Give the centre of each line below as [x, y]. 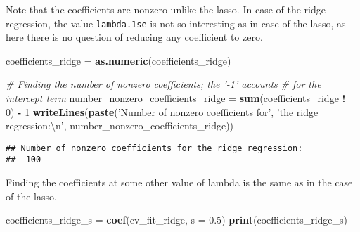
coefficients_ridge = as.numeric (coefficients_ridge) [118, 60]
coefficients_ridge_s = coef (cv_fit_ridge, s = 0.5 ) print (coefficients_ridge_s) [176, 220]
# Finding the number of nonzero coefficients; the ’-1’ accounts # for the [163, 84]
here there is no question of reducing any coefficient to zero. [134, 37]
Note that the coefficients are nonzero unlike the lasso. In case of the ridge [166, 9]
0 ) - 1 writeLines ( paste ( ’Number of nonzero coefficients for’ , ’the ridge [162, 111]
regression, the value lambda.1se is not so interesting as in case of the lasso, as [176, 23]
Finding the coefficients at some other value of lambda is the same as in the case [179, 182]
